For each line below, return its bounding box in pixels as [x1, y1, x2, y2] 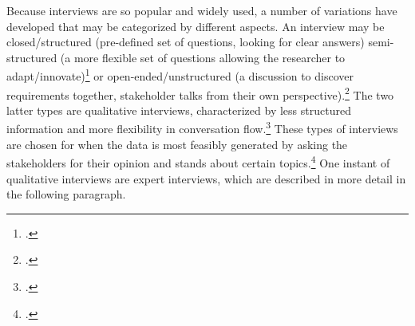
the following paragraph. [6, 186, 126, 202]
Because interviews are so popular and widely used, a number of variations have [6, 2, 397, 18]
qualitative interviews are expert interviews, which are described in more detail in [6, 170, 406, 187]
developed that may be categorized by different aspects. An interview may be [6, 18, 385, 34]
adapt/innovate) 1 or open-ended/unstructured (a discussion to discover [6, 65, 354, 84]
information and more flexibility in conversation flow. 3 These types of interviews [6, 118, 398, 137]
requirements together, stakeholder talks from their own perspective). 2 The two [6, 84, 394, 103]
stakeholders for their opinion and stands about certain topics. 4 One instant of [6, 152, 390, 171]
